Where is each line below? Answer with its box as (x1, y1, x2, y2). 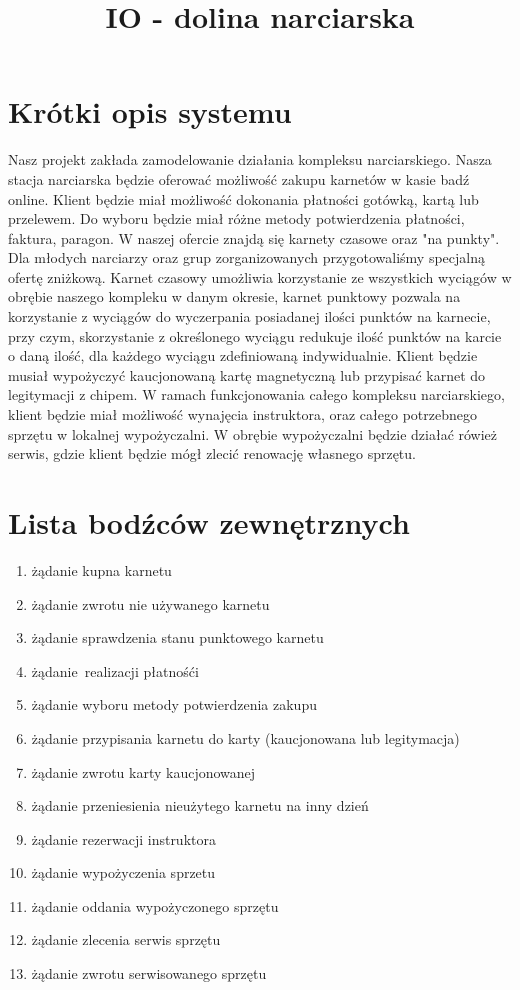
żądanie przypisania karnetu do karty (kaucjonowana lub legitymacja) (31, 727, 460, 748)
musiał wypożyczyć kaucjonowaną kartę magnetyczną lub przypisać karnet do (8, 364, 486, 385)
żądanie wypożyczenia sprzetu (31, 862, 216, 883)
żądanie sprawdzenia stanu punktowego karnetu (31, 627, 324, 648)
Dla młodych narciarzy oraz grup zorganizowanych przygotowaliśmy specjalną (8, 247, 486, 268)
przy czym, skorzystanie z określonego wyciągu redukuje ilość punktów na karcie (8, 325, 502, 346)
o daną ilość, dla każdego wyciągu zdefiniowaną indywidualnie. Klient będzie (8, 345, 478, 366)
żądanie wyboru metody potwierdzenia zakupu (31, 694, 317, 715)
